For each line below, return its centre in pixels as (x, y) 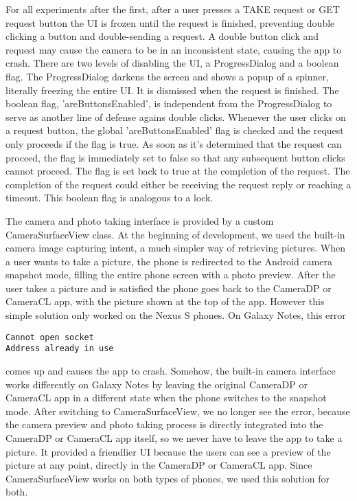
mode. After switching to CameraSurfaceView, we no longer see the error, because (178, 411)
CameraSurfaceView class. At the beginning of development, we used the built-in (175, 234)
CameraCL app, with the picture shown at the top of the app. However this (165, 301)
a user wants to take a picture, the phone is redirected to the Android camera (169, 261)
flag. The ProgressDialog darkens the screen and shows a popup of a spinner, (167, 76)
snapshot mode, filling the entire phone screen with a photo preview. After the (171, 275)
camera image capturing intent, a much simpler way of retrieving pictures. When (176, 248)
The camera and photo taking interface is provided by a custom (140, 220)
